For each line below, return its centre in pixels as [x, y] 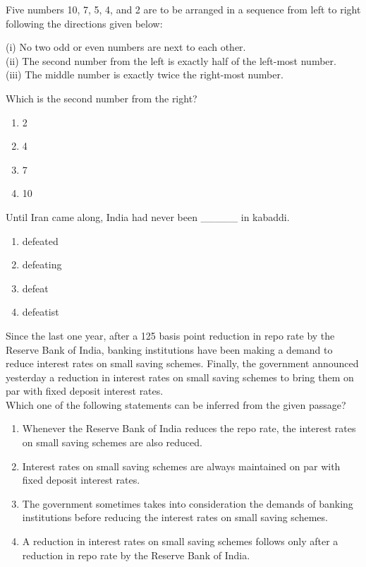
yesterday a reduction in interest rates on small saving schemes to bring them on [180, 377]
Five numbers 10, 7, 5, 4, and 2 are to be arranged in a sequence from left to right [183, 9]
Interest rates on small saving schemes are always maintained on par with [181, 466]
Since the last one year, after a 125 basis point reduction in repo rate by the [170, 335]
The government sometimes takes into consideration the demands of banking [188, 503]
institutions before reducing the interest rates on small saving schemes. [175, 517]
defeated [40, 240]
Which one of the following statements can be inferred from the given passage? [176, 404]
